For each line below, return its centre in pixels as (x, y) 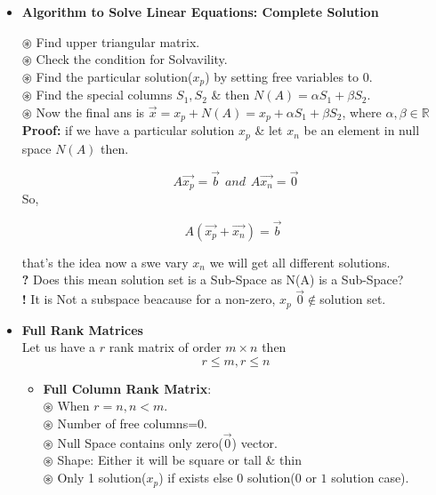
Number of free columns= (128, 423)
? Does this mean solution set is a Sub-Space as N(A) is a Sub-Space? (213, 279)
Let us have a (59, 347)
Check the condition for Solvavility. (132, 59)
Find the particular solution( (114, 76)
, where (362, 112)
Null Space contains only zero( (140, 442)
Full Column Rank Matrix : (127, 388)
